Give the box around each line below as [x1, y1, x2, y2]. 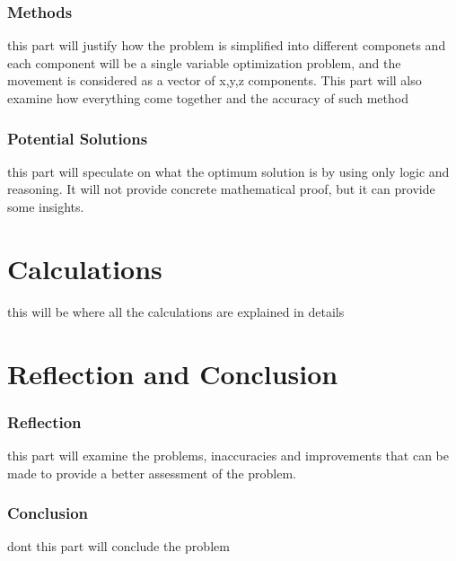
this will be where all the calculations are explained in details [7, 302, 345, 320]
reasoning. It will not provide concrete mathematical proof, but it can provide [7, 180, 435, 198]
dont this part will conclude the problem [7, 537, 230, 556]
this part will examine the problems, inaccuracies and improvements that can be [7, 445, 449, 464]
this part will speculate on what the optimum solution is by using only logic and [7, 162, 450, 180]
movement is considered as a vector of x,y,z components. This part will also [7, 71, 422, 90]
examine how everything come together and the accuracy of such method [7, 89, 408, 107]
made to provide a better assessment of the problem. [7, 463, 296, 482]
